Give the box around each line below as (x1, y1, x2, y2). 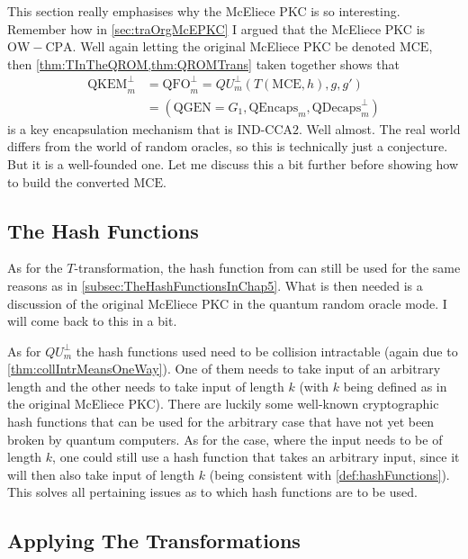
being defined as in (343, 376, 447, 395)
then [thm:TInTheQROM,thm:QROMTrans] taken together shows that (7, 54, 400, 73)
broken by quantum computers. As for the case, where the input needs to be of (7, 429, 443, 448)
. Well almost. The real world (299, 119, 461, 138)
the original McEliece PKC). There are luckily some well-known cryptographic (7, 394, 439, 413)
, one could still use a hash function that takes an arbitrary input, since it (52, 447, 460, 466)
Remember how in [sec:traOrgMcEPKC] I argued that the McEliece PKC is (7, 19, 426, 38)
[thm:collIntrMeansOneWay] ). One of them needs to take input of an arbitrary (7, 359, 441, 378)
